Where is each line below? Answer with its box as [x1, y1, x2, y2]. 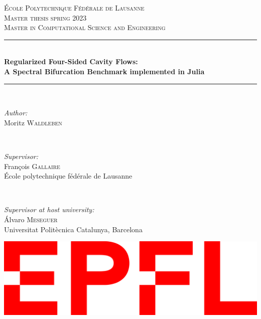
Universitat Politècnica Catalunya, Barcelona [4, 224, 143, 234]
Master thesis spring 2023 [4, 12, 87, 23]
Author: [4, 107, 28, 118]
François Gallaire [4, 161, 60, 171]
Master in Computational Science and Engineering [4, 22, 166, 33]
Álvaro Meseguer [4, 214, 58, 224]
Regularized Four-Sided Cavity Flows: [4, 56, 138, 67]
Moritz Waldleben [4, 117, 62, 127]
